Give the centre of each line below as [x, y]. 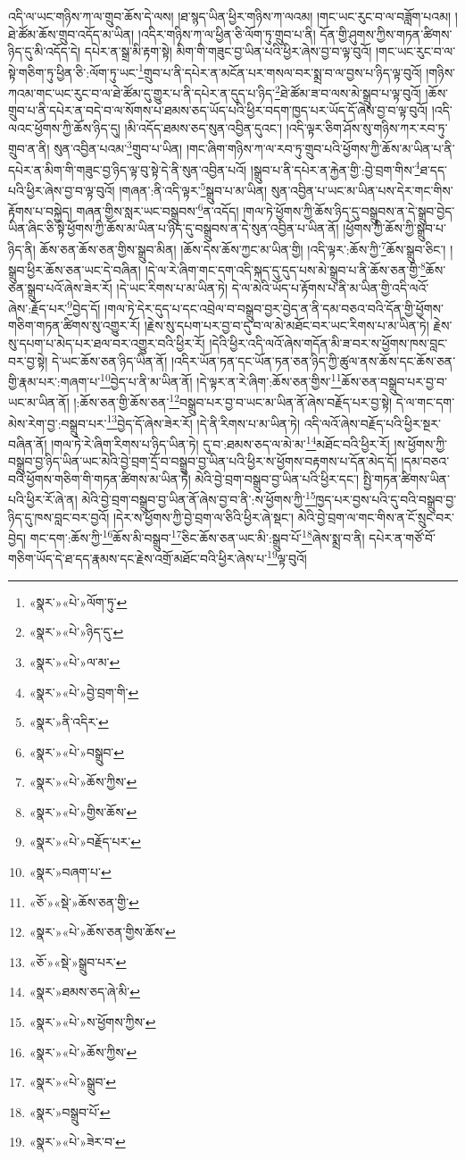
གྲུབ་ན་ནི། [29, 149]
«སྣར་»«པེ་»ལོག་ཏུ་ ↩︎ [78, 601]
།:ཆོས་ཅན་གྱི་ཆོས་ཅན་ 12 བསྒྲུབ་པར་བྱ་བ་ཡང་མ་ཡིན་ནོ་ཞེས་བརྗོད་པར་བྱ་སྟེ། [233, 401]
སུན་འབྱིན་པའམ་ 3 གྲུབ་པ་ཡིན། [118, 147]
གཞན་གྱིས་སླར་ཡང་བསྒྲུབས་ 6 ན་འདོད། [158, 209]
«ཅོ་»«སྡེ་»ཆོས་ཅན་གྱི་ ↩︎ [84, 901]
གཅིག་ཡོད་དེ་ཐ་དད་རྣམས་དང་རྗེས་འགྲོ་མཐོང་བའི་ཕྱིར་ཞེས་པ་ [138, 559]
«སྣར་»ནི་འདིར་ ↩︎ [69, 722]
